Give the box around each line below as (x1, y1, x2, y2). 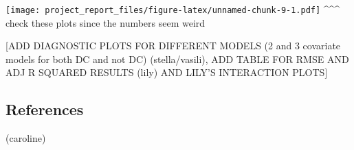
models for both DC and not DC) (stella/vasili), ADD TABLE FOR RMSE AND (5, 51, 349, 66)
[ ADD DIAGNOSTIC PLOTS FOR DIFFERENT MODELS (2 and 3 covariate (5, 38, 341, 53)
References (5, 99, 84, 120)
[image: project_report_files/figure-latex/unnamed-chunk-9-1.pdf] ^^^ (5, 2, 340, 16)
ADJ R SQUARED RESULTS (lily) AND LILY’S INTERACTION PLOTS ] (5, 65, 328, 79)
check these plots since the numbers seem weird (5, 15, 206, 29)
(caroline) (5, 131, 46, 145)
